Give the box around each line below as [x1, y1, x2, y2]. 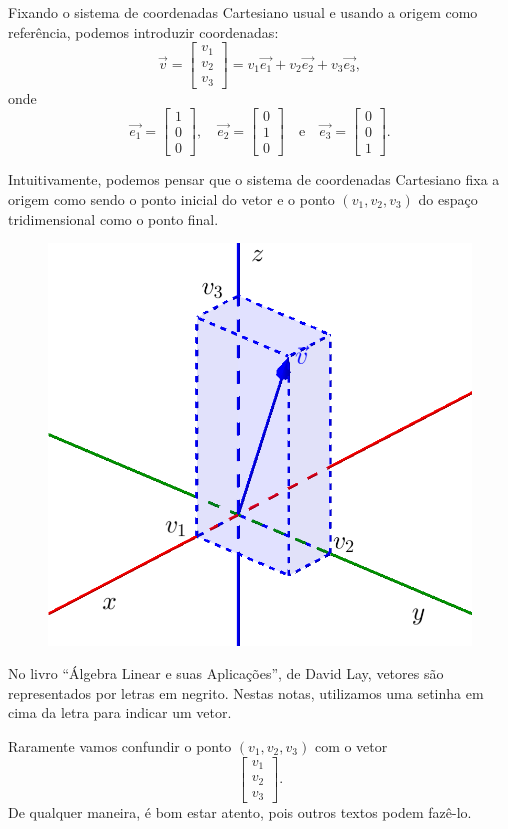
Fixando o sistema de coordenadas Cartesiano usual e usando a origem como [8, 2, 478, 22]
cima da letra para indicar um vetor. [8, 702, 232, 723]
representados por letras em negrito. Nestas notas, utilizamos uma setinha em [8, 682, 484, 703]
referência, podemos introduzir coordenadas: [8, 21, 279, 42]
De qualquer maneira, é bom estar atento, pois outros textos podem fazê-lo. [8, 802, 472, 823]
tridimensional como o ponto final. [8, 208, 219, 229]
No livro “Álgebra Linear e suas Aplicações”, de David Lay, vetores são [8, 663, 444, 684]
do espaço [418, 188, 478, 209]
